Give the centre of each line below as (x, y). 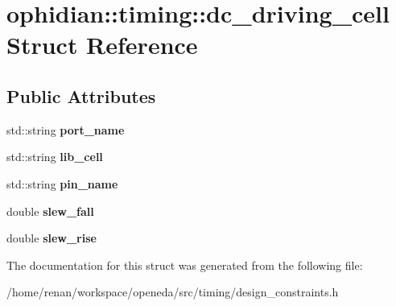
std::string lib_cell (55, 157)
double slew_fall (50, 211)
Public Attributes (81, 95)
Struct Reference (102, 45)
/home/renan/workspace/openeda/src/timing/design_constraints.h (173, 292)
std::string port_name (66, 129)
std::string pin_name (62, 183)
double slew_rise (52, 238)
